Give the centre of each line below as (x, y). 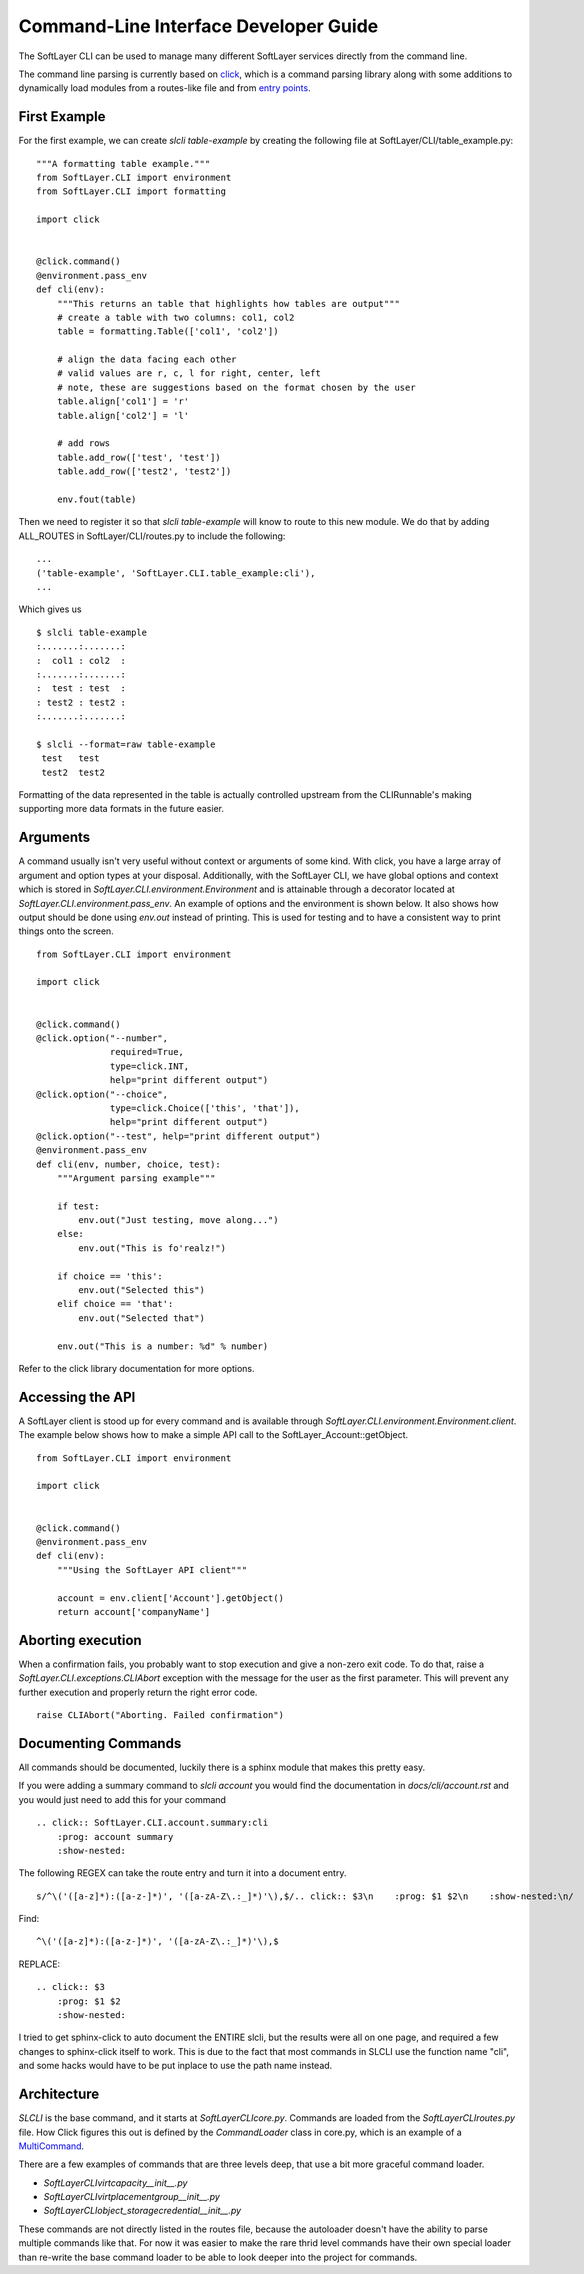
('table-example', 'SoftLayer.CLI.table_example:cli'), (176, 573)
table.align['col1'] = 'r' (123, 401)
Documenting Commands (100, 1743)
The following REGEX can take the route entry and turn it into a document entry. (182, 1873)
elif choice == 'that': (115, 1304)
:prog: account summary (115, 1836)
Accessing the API (77, 1396)
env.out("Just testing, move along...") (178, 1220)
